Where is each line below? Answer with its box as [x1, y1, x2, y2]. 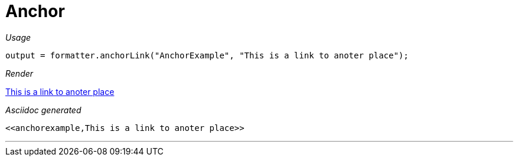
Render [5, 68, 34, 78]
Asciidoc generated [5, 104, 82, 115]
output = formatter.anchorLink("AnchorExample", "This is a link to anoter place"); [5, 50, 409, 60]
